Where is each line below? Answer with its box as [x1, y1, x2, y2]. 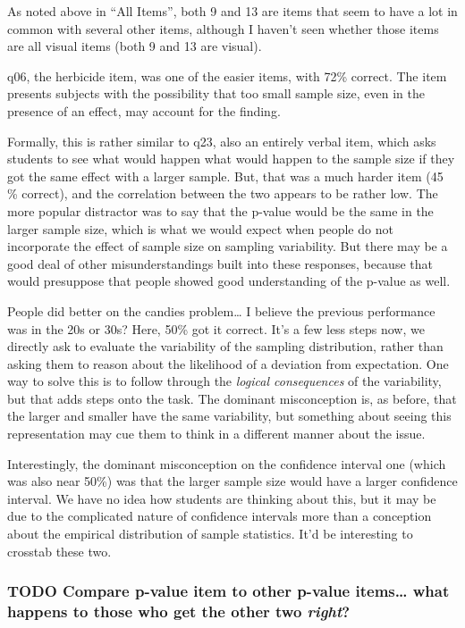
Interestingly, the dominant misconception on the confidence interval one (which [7, 454, 446, 473]
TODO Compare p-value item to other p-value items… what [7, 580, 450, 602]
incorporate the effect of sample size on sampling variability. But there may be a [7, 237, 448, 255]
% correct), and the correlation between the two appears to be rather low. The [7, 184, 438, 203]
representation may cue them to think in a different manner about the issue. [7, 424, 426, 443]
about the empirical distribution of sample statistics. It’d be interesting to [7, 524, 413, 543]
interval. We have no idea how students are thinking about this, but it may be [7, 489, 436, 507]
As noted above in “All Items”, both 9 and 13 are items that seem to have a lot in [7, 2, 458, 20]
